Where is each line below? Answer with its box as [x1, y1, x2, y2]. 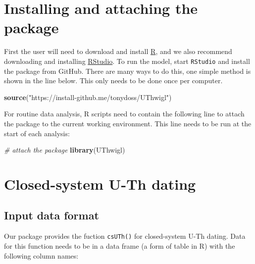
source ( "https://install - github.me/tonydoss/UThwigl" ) [4, 92, 172, 102]
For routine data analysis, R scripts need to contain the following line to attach [4, 108, 245, 119]
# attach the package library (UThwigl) [4, 145, 125, 155]
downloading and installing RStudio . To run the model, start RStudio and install [4, 55, 250, 66]
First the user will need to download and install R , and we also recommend [4, 46, 232, 56]
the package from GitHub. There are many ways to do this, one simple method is [4, 65, 251, 76]
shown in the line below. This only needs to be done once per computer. [4, 75, 223, 86]
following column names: [4, 250, 79, 261]
